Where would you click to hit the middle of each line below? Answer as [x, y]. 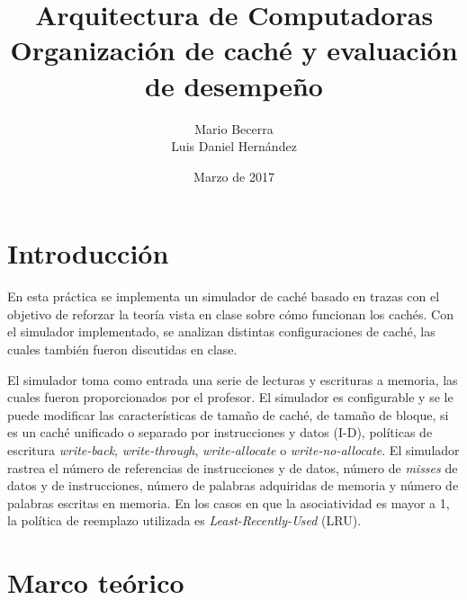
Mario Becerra [234, 128]
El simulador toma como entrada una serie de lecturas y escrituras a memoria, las [233, 379]
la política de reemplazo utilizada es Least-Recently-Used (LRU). [184, 520]
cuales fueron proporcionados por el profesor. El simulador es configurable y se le [230, 397]
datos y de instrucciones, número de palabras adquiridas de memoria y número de [233, 485]
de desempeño [234, 85]
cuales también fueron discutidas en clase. [122, 349]
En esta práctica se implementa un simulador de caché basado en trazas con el [224, 296]
